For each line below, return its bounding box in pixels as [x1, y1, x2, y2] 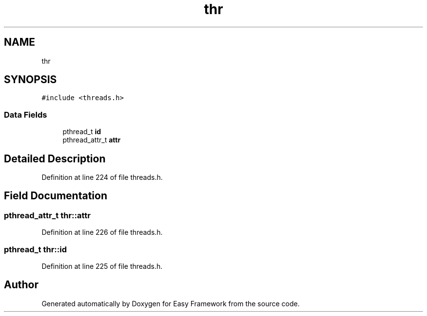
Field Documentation [4, 190, 107, 202]
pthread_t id [62, 127, 101, 136]
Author [4, 279, 39, 291]
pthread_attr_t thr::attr [4, 210, 91, 220]
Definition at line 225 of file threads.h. [41, 262, 163, 270]
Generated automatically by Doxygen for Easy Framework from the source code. [41, 299, 300, 308]
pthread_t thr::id [4, 244, 67, 254]
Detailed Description [4, 152, 106, 165]
